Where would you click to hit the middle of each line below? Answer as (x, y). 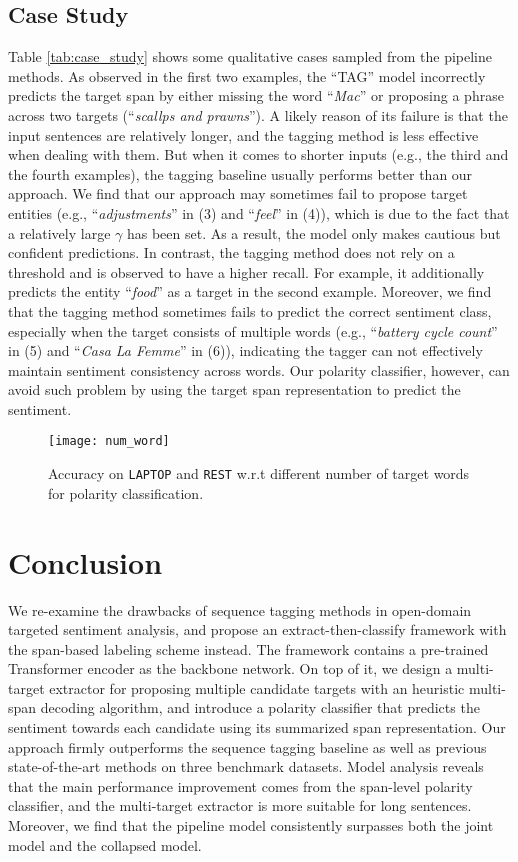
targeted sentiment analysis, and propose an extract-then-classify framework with (257, 629)
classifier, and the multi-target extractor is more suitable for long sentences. (240, 805)
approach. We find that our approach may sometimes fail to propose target (238, 193)
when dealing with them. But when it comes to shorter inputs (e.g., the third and (258, 154)
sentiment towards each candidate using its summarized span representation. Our (257, 727)
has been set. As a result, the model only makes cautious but (313, 232)
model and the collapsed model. (105, 844)
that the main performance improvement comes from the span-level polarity (240, 785)
